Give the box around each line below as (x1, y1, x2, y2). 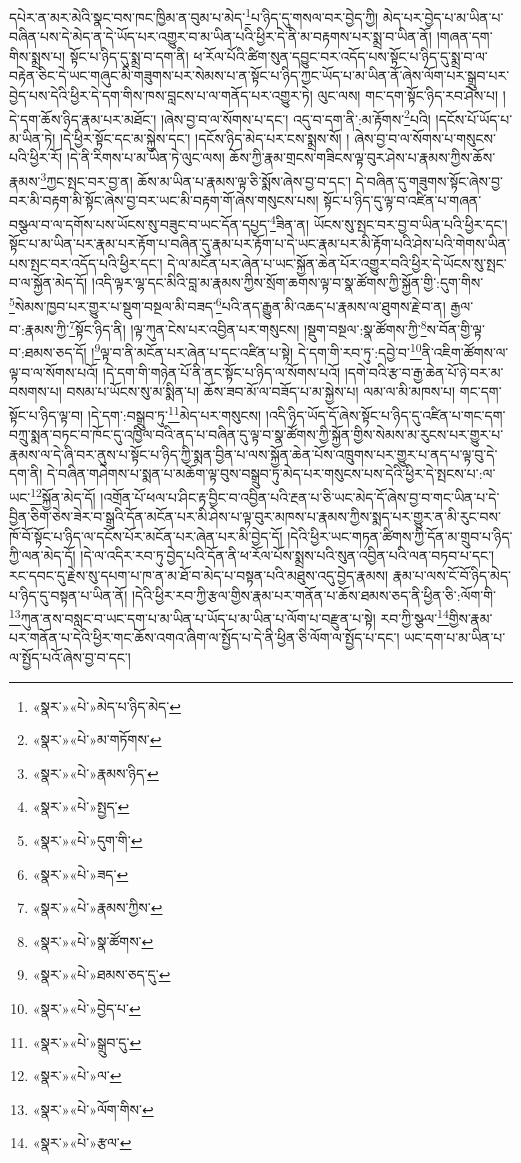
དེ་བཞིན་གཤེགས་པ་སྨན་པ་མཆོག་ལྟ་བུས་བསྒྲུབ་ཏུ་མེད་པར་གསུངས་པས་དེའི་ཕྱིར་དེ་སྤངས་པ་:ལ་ (47, 463, 496, 484)
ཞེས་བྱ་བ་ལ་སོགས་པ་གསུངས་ (354, 127, 496, 148)
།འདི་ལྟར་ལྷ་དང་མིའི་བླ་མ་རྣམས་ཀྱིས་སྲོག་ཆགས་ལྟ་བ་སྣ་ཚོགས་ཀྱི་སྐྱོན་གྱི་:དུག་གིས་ (91, 272, 484, 293)
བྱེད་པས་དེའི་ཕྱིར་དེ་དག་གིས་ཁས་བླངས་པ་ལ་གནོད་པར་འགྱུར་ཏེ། (9, 85, 313, 106)
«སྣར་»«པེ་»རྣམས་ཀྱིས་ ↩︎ (32, 897, 163, 918)
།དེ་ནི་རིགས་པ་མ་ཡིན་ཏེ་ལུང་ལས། (66, 147, 225, 168)
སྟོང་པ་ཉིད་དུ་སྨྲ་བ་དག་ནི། (69, 45, 189, 66)
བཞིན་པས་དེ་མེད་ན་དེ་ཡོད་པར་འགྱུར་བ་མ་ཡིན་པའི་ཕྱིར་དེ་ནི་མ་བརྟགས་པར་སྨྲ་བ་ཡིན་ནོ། (9, 26, 432, 47)
